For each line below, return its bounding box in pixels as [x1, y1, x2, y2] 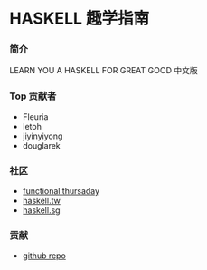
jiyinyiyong [22, 130, 63, 141]
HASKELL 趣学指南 [9, 8, 150, 29]
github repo [22, 250, 66, 261]
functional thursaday [22, 186, 100, 197]
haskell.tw [22, 196, 61, 207]
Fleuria [22, 111, 49, 122]
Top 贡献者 [9, 90, 57, 102]
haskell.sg [22, 205, 61, 216]
